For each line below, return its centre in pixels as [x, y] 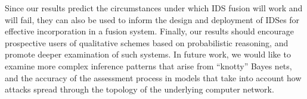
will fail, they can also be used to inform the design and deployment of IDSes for [152, 19]
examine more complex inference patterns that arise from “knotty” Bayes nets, [148, 66]
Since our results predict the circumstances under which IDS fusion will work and [154, 8]
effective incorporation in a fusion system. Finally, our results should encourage [150, 31]
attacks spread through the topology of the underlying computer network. [139, 89]
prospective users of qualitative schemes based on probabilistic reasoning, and [147, 42]
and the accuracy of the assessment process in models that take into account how [153, 77]
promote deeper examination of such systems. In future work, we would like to [148, 54]
